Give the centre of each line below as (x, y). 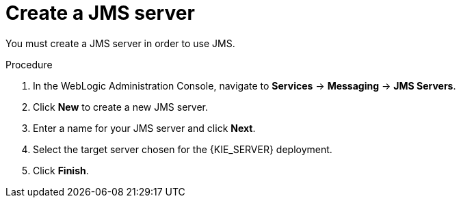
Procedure (29, 64)
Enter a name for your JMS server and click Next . (144, 128)
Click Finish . (61, 170)
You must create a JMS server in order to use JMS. (120, 43)
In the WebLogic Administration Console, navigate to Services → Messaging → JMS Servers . (245, 85)
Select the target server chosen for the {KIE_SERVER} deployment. (183, 149)
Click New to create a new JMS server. (120, 107)
